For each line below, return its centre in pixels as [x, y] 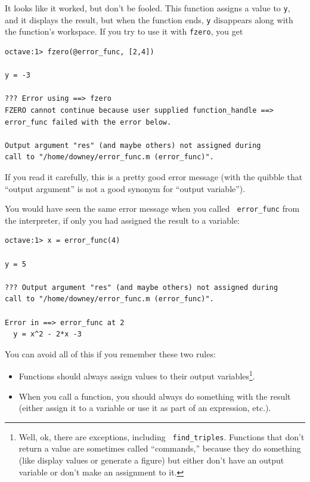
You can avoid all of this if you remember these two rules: [110, 353]
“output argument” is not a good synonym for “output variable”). [125, 188]
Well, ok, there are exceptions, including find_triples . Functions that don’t [162, 436]
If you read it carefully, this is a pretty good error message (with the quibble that [154, 176]
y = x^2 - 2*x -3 [47, 334]
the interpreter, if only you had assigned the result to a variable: [123, 220]
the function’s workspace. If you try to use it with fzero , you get [124, 31]
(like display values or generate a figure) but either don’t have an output [151, 460]
